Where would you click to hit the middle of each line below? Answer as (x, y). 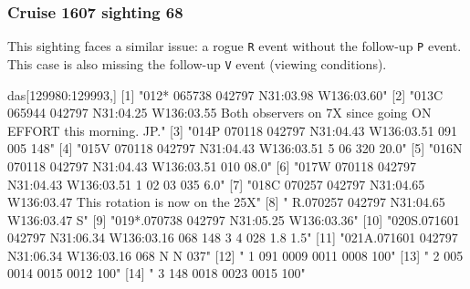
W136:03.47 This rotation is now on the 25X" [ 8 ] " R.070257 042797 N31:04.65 (226, 202)
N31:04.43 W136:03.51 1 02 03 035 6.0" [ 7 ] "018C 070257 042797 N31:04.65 (216, 184)
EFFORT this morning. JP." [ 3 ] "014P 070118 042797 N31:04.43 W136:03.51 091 (233, 130)
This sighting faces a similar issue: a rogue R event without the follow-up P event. (235, 46)
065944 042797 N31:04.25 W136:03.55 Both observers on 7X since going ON (219, 113)
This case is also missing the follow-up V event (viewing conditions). (197, 63)
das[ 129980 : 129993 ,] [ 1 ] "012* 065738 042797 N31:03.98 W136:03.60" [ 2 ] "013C (225, 94)
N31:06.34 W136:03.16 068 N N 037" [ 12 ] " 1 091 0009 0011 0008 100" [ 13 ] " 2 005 (235, 255)
